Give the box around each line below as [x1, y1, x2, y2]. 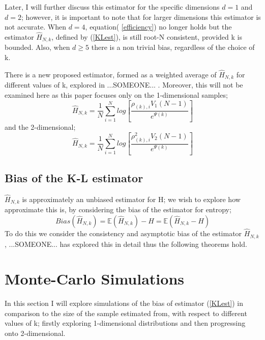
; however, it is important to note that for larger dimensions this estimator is [21, 11, 261, 22]
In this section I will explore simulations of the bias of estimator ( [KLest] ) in [5, 298, 244, 308]
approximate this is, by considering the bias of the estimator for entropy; [5, 204, 231, 215]
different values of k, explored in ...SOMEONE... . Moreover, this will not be [5, 79, 243, 90]
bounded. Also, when [5, 42, 70, 52]
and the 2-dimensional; [5, 122, 76, 132]
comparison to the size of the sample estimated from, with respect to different [5, 307, 247, 318]
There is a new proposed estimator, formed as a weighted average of [5, 69, 217, 79]
